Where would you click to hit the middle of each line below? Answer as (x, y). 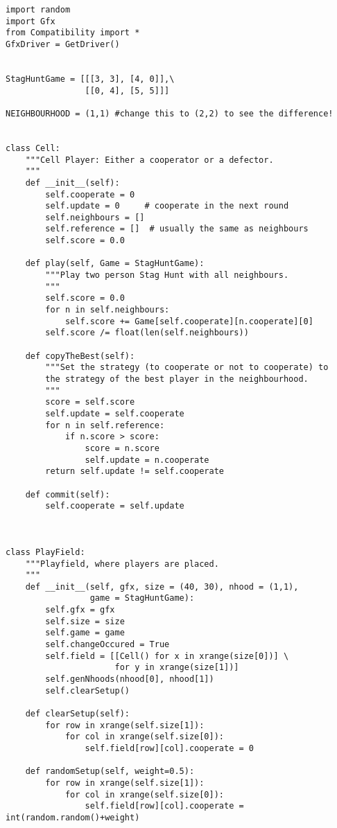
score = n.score (122, 448)
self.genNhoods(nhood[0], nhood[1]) (130, 679)
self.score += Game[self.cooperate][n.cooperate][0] (189, 321)
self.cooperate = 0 (90, 194)
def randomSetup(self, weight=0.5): (110, 772)
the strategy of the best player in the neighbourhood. (177, 379)
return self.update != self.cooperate (135, 472)
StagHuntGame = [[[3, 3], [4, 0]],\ (90, 79)
